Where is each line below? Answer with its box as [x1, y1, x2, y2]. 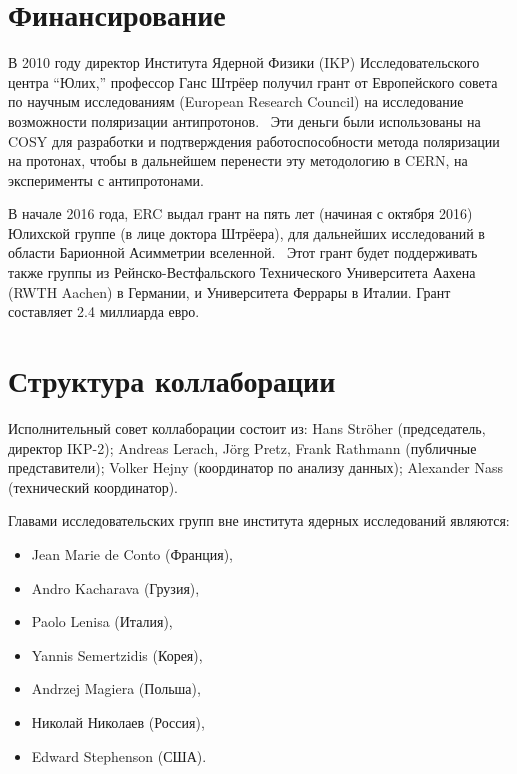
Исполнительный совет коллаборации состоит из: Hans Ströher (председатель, [8, 417, 486, 438]
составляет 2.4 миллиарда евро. [8, 301, 200, 322]
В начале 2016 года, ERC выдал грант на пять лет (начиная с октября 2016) [8, 203, 473, 224]
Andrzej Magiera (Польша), [31, 678, 201, 699]
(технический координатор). [8, 476, 178, 497]
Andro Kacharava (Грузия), [31, 577, 200, 598]
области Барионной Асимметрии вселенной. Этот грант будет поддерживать [8, 242, 478, 263]
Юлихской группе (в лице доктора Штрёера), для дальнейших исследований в [8, 222, 485, 243]
